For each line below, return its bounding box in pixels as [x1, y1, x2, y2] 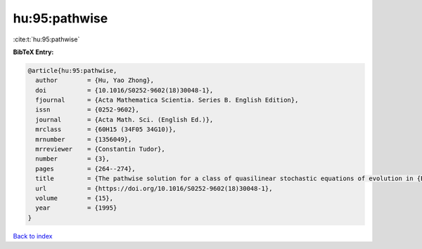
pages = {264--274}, [35, 165, 136, 173]
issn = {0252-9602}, [35, 106, 140, 114]
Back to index [13, 231, 53, 240]
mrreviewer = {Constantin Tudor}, [35, 145, 165, 154]
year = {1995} [35, 204, 117, 212]
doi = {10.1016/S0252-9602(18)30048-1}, [35, 86, 214, 94]
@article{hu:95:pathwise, [27, 67, 117, 74]
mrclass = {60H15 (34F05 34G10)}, [35, 126, 177, 133]
